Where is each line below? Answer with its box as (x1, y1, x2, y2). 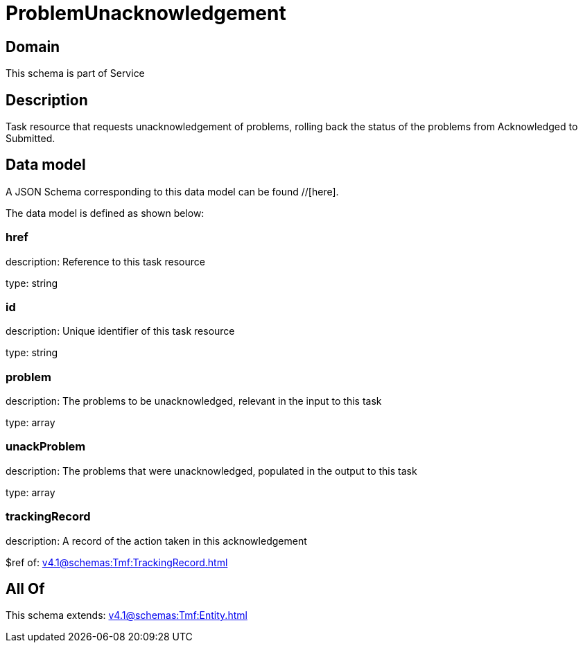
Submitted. (6, 132, 55, 145)
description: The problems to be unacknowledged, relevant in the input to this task (6, 395, 382, 408)
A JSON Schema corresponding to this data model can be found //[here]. (6, 185, 339, 198)
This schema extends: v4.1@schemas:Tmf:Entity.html (6, 609, 247, 622)
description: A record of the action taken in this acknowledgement (6, 534, 307, 547)
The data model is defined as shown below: (6, 207, 205, 219)
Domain (6, 37, 60, 55)
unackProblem (6, 439, 86, 454)
